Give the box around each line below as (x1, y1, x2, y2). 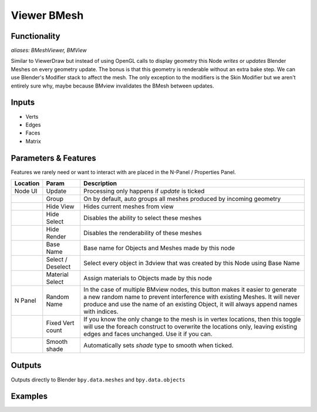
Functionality (11, 31, 60, 41)
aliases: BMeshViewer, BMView (11, 47, 87, 54)
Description (83, 179, 117, 187)
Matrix (25, 138, 41, 145)
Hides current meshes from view (83, 203, 174, 210)
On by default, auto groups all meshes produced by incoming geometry (83, 195, 281, 203)
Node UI (14, 187, 38, 195)
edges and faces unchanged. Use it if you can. (83, 330, 213, 338)
